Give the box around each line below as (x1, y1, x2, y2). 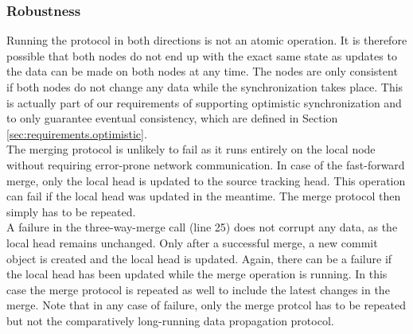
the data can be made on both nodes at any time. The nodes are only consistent (6, 63, 398, 80)
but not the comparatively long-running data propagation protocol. (6, 312, 334, 328)
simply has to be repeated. (6, 203, 136, 219)
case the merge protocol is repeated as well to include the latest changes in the (6, 281, 390, 297)
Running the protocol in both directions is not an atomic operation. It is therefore (6, 32, 407, 49)
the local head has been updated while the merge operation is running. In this (6, 266, 388, 282)
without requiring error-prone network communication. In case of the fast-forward (6, 156, 405, 173)
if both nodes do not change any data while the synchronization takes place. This (6, 79, 403, 95)
